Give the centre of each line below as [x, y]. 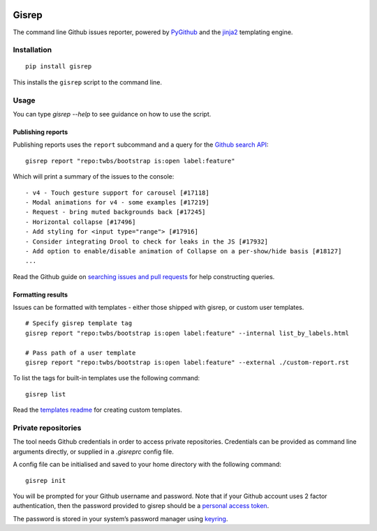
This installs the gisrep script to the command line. [88, 82]
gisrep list [46, 394]
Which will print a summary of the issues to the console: [94, 177]
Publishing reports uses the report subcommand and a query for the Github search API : [141, 145]
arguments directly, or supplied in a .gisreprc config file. [93, 451]
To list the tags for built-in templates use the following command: [106, 378]
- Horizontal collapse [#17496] [81, 222]
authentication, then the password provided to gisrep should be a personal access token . [141, 506]
